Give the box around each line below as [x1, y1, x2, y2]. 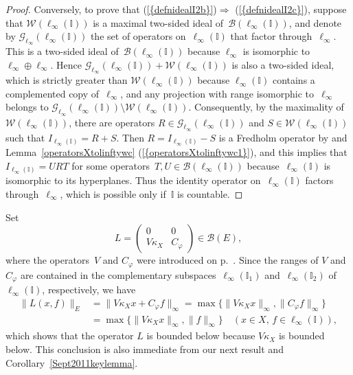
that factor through [230, 29, 312, 43]
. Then [116, 130, 144, 144]
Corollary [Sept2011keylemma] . [5, 355, 138, 370]
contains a [272, 73, 315, 87]
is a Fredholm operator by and [218, 130, 348, 144]
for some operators [71, 158, 150, 172]
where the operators [5, 253, 89, 267]
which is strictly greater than [5, 73, 128, 87]
